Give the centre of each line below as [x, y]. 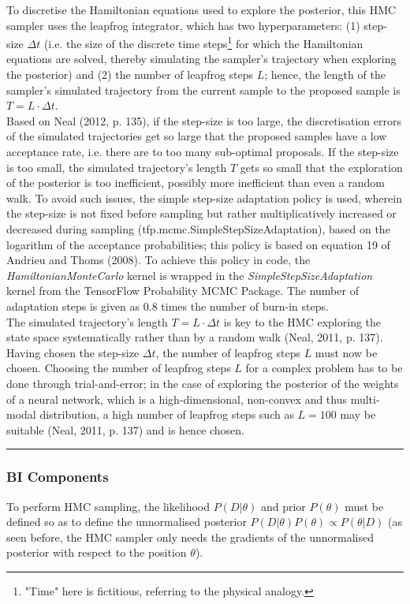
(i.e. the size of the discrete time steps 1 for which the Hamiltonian [203, 42]
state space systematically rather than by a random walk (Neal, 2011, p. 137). [195, 337]
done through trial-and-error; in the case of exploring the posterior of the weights [203, 383]
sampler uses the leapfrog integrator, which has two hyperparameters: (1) [183, 25]
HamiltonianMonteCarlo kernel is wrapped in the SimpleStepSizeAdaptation [190, 275]
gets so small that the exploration [321, 167]
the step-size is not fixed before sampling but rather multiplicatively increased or [201, 213]
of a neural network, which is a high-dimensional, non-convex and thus [177, 399]
